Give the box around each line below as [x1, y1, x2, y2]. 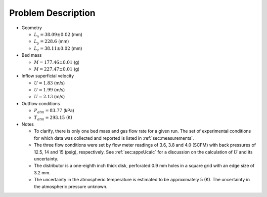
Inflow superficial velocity [21, 73, 74, 79]
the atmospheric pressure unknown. [34, 183, 108, 190]
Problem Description [9, 7, 96, 18]
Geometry [21, 25, 42, 31]
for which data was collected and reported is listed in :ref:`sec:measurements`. [34, 135, 194, 141]
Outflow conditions [21, 100, 60, 106]
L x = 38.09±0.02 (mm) [34, 31, 83, 39]
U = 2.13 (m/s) [34, 94, 65, 100]
